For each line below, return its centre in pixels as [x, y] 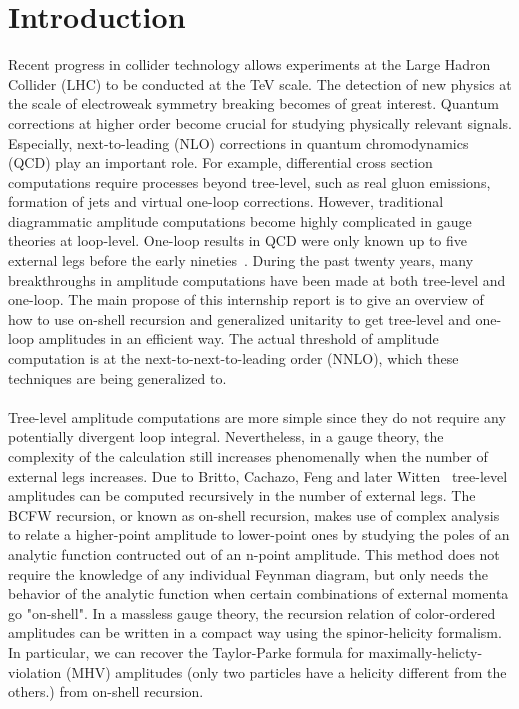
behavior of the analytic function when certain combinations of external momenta [258, 593]
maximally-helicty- [425, 651]
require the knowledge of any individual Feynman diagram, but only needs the [248, 573]
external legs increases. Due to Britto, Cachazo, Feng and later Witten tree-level [258, 475]
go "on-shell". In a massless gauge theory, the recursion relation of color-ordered [252, 612]
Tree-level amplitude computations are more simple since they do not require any [257, 416]
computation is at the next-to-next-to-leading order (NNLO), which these [233, 358]
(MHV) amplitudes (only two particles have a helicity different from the [286, 671]
